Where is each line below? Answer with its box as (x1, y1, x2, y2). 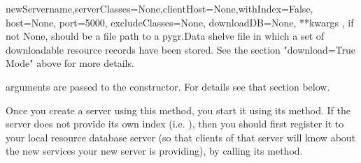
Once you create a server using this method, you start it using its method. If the (6, 102, 351, 117)
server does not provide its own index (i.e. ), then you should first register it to (6, 116, 344, 131)
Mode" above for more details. (6, 56, 134, 70)
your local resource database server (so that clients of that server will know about (6, 130, 356, 144)
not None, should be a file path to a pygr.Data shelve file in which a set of (6, 29, 325, 43)
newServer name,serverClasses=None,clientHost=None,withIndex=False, (6, 1, 313, 15)
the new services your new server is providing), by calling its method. (6, 143, 303, 158)
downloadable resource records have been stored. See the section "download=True (6, 42, 356, 56)
